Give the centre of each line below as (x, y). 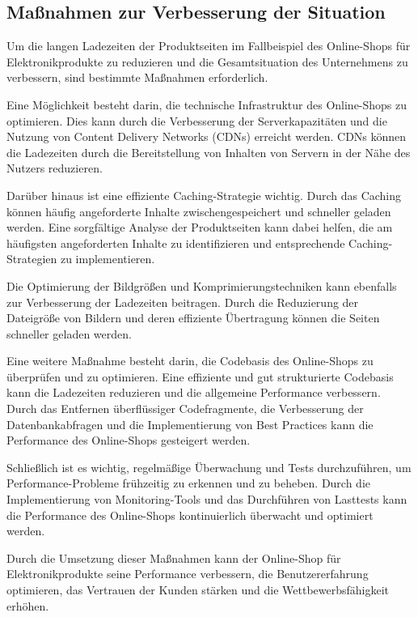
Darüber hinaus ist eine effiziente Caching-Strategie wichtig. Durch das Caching (204, 195)
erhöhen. (28, 605)
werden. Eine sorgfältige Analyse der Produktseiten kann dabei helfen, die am (200, 227)
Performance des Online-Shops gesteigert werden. (129, 440)
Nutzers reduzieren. (55, 168)
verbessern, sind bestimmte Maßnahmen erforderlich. (137, 77)
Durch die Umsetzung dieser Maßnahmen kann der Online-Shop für (174, 557)
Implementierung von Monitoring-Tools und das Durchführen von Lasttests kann (207, 499)
